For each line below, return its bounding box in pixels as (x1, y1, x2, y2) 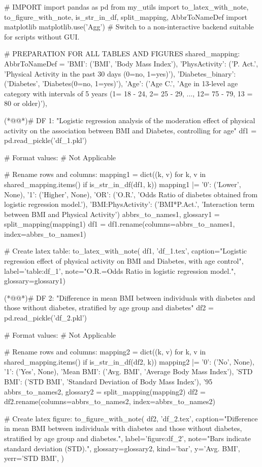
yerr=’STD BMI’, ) (4, 453, 64, 463)
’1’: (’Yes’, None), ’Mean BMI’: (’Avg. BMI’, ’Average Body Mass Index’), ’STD (4, 366, 253, 377)
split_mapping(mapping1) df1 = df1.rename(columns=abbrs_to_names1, (4, 219, 235, 229)
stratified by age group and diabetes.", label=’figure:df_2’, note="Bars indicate (4, 433, 251, 443)
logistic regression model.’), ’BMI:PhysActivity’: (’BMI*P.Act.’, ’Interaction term (4, 199, 255, 209)
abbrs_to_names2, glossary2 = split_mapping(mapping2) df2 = (4, 386, 206, 397)
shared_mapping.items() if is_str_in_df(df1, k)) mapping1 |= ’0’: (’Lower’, (4, 178, 241, 189)
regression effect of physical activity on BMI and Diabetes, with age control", (4, 256, 244, 266)
